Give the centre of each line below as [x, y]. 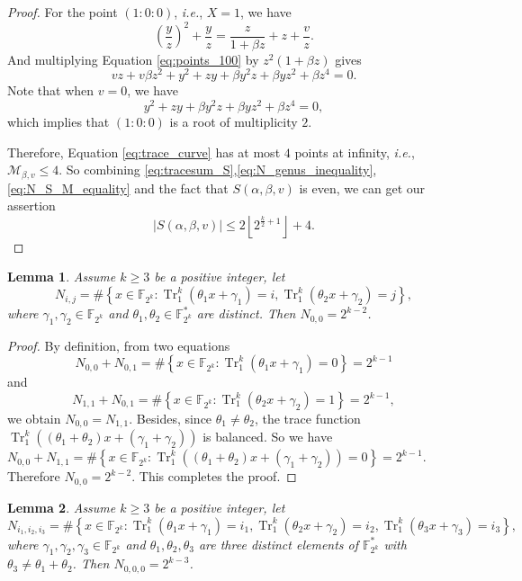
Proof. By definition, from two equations [119, 345]
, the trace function [307, 419]
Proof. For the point [63, 12]
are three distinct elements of [279, 544]
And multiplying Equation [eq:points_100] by [133, 59]
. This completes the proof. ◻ [214, 476]
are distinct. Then [246, 313]
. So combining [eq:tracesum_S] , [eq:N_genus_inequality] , [218, 170]
